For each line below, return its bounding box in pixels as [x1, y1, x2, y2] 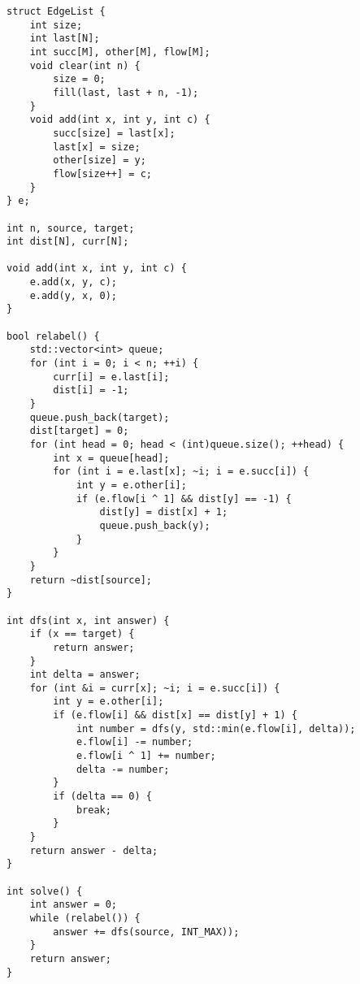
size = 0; [53, 73, 106, 85]
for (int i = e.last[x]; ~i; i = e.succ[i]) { [53, 466, 310, 478]
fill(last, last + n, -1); [53, 86, 199, 98]
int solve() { [7, 885, 83, 897]
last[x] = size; [53, 141, 141, 153]
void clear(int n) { [29, 59, 141, 72]
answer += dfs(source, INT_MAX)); [53, 925, 240, 938]
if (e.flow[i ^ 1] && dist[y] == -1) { [76, 492, 292, 505]
